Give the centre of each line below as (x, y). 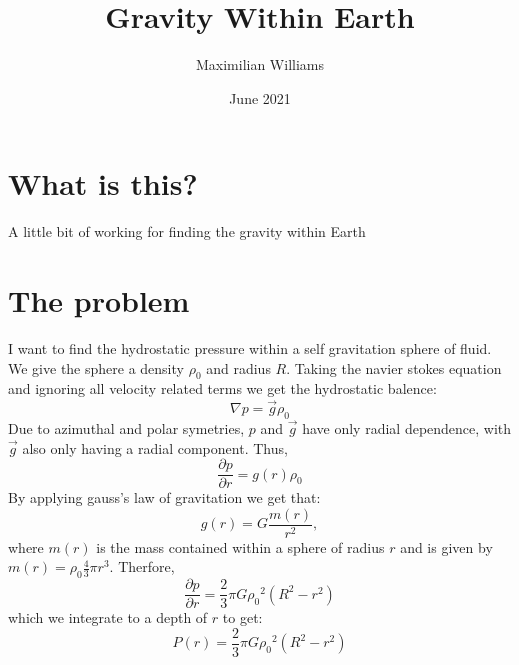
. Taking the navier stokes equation (394, 367)
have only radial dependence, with (407, 427)
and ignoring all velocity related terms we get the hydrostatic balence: (222, 388)
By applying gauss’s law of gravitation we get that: (164, 497)
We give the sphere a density (96, 367)
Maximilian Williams (260, 64)
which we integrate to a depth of (108, 617)
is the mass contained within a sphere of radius (240, 546)
